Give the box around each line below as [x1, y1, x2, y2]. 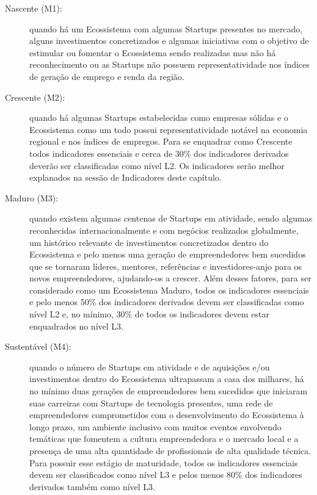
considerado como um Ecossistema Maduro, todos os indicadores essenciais [29, 283, 309, 296]
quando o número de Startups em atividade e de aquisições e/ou [29, 360, 270, 373]
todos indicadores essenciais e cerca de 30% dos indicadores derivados [29, 146, 289, 159]
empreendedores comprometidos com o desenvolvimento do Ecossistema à [29, 408, 304, 421]
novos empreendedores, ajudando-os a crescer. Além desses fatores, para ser [29, 272, 312, 284]
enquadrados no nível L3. [29, 319, 123, 332]
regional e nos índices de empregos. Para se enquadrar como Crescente [29, 135, 293, 148]
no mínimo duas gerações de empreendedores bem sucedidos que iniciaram [29, 385, 308, 397]
